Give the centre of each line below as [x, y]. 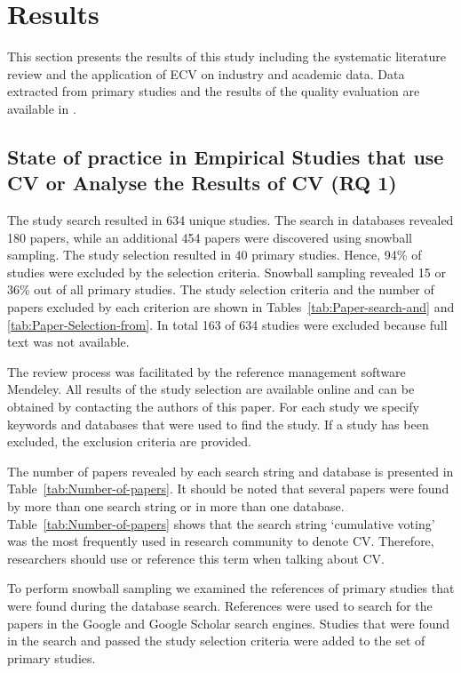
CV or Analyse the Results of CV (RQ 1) [202, 183]
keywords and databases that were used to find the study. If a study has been [218, 424]
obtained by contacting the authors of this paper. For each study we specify [213, 407]
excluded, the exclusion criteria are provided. [129, 441]
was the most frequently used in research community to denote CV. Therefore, [221, 541]
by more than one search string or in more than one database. [176, 506]
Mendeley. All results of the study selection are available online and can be [211, 389]
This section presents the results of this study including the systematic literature [227, 56]
